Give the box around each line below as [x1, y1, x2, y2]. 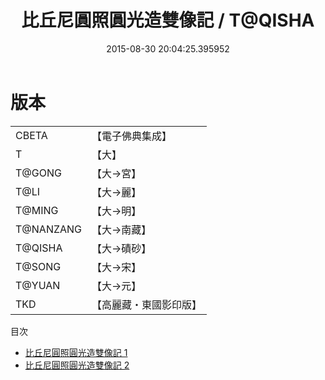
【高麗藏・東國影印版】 [91, 297, 203, 311]
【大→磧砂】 [91, 241, 152, 255]
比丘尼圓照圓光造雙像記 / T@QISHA [21, 9, 315, 32]
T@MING [15, 203, 59, 217]
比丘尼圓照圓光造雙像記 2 [24, 359, 130, 371]
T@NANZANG [15, 222, 83, 236]
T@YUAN [15, 278, 61, 292]
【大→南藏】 [91, 222, 152, 236]
